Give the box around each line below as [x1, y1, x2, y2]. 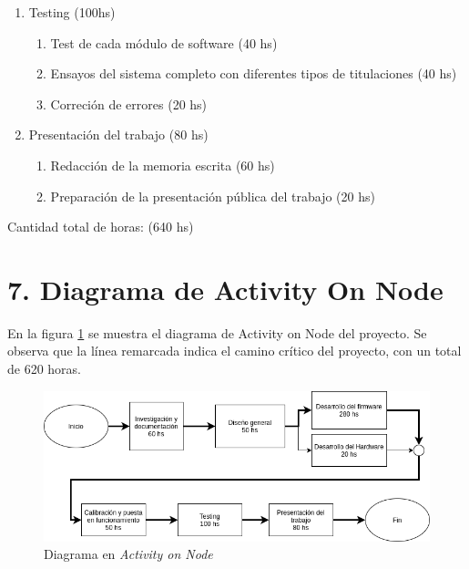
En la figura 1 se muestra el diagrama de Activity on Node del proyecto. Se [7, 323, 427, 342]
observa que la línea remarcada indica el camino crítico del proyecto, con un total [7, 341, 462, 360]
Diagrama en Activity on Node [44, 544, 213, 564]
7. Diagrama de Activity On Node [7, 270, 444, 307]
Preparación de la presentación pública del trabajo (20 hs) [50, 186, 375, 205]
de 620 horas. [7, 359, 82, 378]
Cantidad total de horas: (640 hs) [7, 217, 194, 236]
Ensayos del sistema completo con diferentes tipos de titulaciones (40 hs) [50, 64, 457, 83]
